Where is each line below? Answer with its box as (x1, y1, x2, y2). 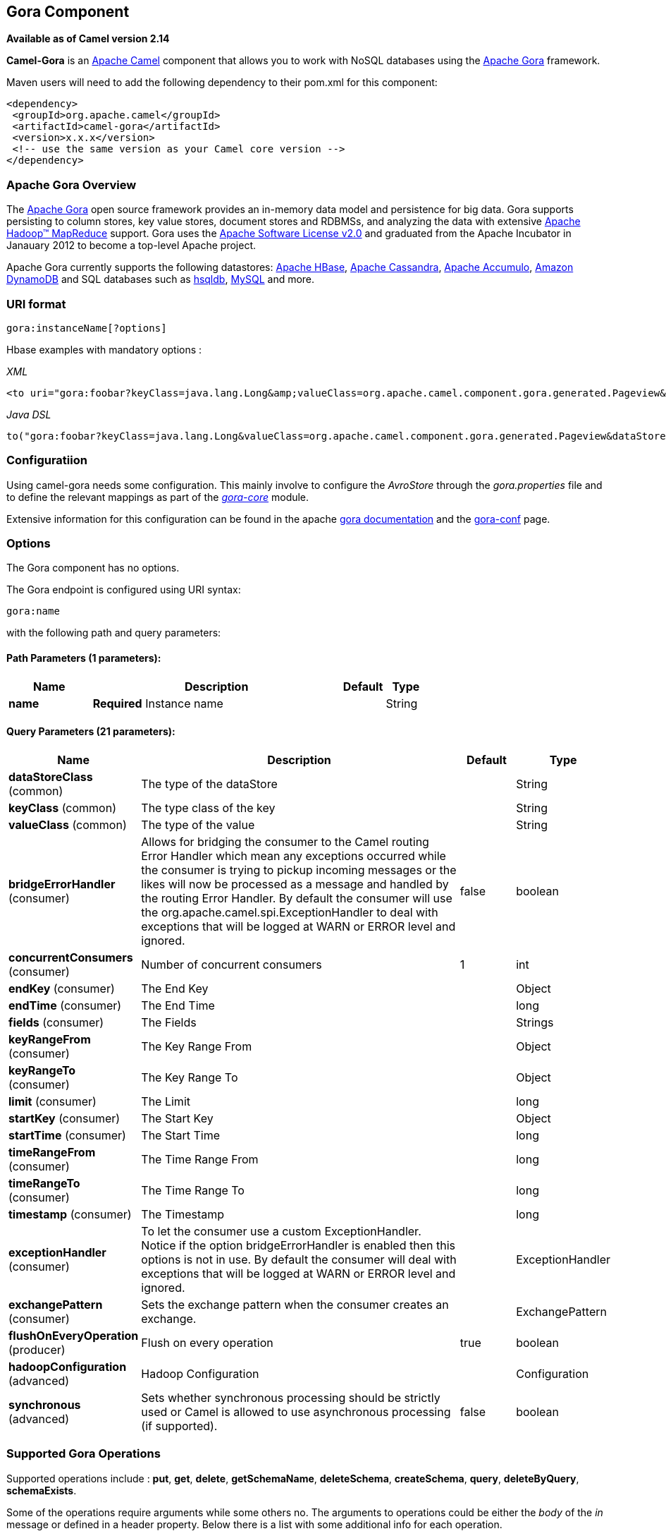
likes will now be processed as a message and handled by (141, 876, 449, 891)
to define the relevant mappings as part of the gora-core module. (6, 490, 309, 503)
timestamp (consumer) (8, 1207, 132, 1221)
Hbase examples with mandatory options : (6, 343, 202, 356)
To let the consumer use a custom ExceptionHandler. (141, 1223, 421, 1238)
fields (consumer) (8, 1015, 104, 1029)
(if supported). (141, 1418, 218, 1433)
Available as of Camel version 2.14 (6, 32, 170, 45)
